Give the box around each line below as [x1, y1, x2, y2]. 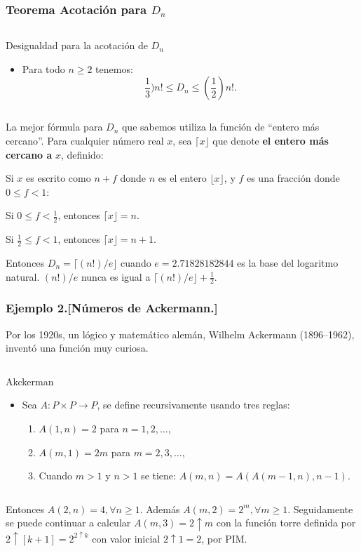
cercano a [6, 147, 53, 161]
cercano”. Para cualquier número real [6, 133, 164, 147]
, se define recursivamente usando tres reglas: [97, 397, 290, 412]
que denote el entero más [212, 133, 329, 147]
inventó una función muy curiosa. [6, 340, 149, 355]
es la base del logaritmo [237, 255, 339, 270]
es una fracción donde [246, 171, 340, 185]
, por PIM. [201, 531, 247, 545]
